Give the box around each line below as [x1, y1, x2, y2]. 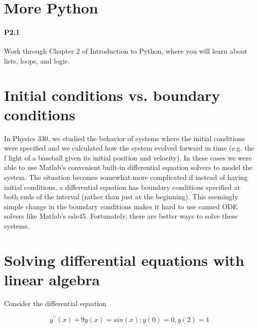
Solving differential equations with [4, 249, 245, 270]
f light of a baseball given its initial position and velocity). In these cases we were [4, 152, 252, 163]
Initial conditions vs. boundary [4, 84, 220, 105]
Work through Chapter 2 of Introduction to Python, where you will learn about [4, 46, 248, 56]
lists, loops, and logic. [4, 55, 70, 66]
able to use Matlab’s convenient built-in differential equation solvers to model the [4, 162, 253, 172]
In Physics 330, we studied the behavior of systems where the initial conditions [4, 133, 245, 143]
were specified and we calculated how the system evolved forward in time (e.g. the [4, 143, 255, 153]
